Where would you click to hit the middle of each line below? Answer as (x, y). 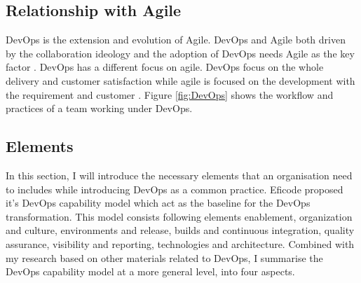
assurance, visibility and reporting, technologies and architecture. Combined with (180, 243)
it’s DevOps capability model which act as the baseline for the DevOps (158, 203)
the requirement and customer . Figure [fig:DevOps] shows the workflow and (170, 94)
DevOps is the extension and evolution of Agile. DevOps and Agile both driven (176, 40)
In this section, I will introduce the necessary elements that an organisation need (179, 175)
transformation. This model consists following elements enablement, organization (179, 216)
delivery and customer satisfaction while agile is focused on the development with (180, 80)
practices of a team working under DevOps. (99, 108)
